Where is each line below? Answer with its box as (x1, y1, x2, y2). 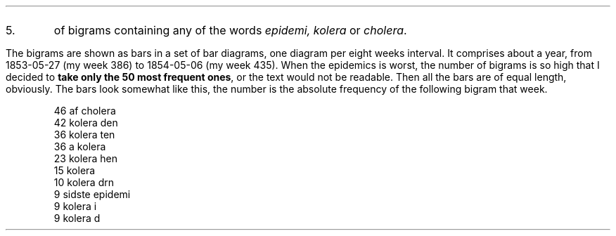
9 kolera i (53, 200, 97, 212)
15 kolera (53, 164, 96, 176)
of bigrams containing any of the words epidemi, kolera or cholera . (53, 23, 407, 37)
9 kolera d (53, 212, 101, 224)
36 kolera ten (53, 129, 115, 140)
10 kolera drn (53, 176, 114, 188)
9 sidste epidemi (53, 188, 131, 200)
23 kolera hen (53, 152, 118, 164)
